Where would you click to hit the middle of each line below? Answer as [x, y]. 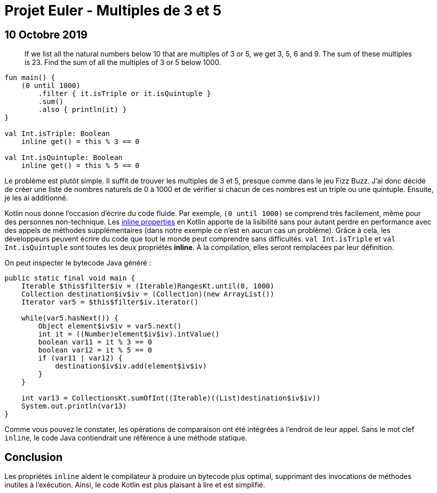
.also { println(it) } [82, 110]
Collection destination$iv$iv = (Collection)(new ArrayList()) [148, 294]
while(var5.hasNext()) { [70, 318]
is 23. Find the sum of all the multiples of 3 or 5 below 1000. [123, 62]
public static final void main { [70, 278]
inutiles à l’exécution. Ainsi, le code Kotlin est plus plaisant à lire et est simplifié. [135, 485]
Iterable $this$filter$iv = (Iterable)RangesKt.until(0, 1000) [148, 286]
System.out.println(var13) [74, 406]
